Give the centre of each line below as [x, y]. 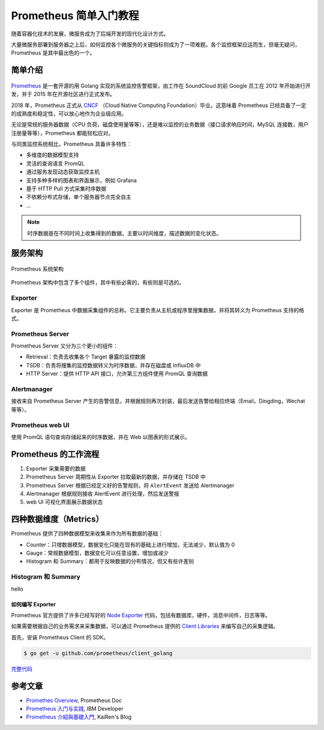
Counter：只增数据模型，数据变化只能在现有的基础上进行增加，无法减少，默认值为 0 [130, 544]
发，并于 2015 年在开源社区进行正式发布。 [63, 94]
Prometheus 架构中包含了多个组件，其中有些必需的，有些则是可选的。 [98, 283]
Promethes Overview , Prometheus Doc [74, 700]
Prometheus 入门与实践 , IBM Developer [75, 709]
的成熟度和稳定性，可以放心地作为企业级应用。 [69, 113]
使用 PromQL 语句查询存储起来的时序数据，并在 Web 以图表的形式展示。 [100, 437]
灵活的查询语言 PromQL [55, 163]
